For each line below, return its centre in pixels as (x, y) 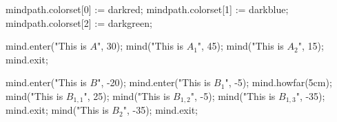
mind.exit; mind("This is (57, 110)
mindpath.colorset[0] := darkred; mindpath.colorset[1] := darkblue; (147, 9)
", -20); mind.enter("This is (154, 82)
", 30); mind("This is (140, 46)
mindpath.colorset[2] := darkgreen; (79, 22)
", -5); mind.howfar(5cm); (278, 82)
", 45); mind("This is (241, 46)
